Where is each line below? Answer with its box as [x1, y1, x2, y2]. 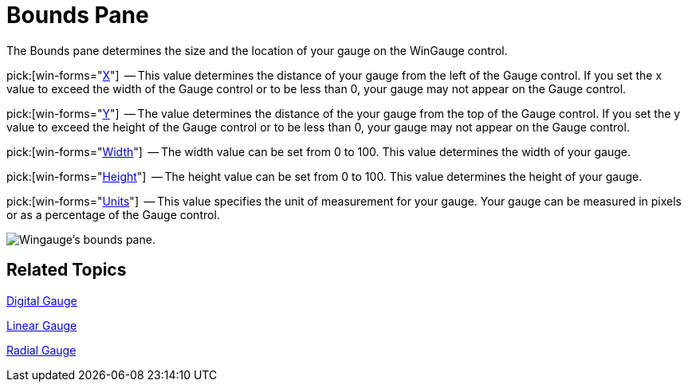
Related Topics [6, 260, 127, 280]
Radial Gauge [6, 343, 77, 357]
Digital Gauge [6, 293, 77, 308]
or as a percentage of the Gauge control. [6, 207, 220, 221]
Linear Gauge [6, 318, 77, 332]
